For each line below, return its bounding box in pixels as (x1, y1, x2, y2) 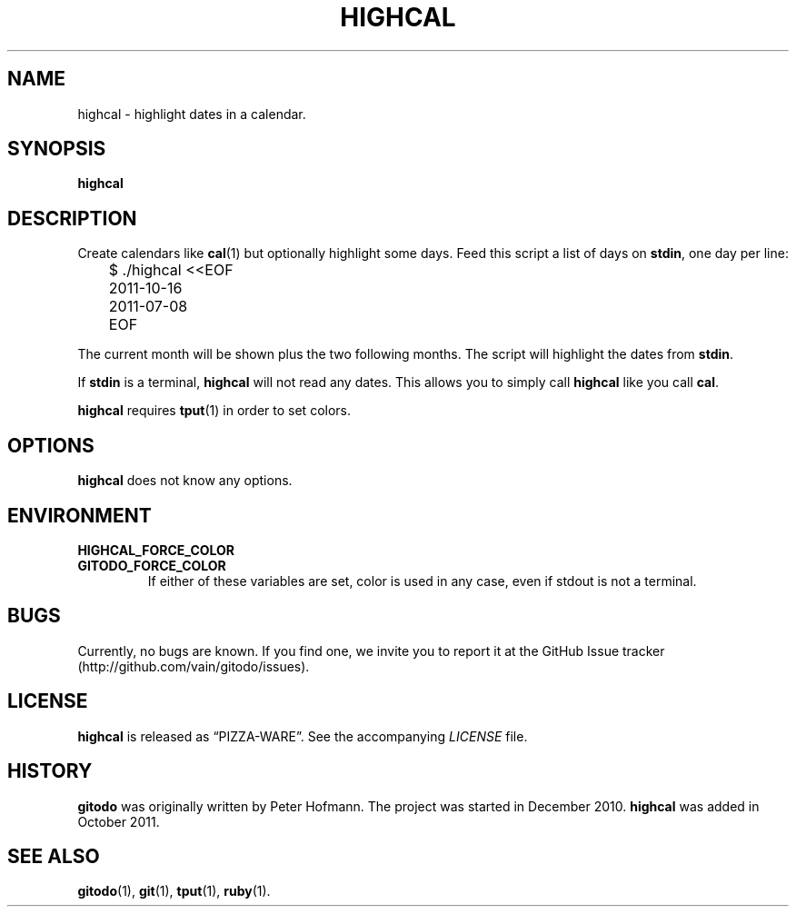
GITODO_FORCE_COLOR (77, 557, 226, 573)
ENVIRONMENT (7, 503, 152, 527)
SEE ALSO (7, 844, 100, 868)
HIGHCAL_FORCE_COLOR (77, 541, 235, 558)
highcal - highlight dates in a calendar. (77, 105, 306, 122)
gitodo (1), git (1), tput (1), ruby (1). (77, 883, 271, 899)
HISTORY (7, 760, 93, 783)
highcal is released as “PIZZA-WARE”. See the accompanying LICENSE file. (77, 728, 528, 744)
